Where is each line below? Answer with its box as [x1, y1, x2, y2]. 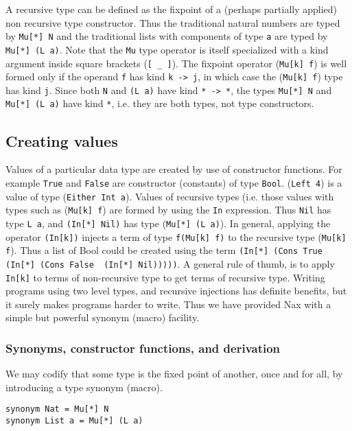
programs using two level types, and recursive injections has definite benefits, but [5, 283, 347, 298]
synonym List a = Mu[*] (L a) [5, 416, 143, 426]
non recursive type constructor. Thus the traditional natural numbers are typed [5, 15, 340, 30]
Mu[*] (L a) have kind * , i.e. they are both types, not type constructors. [5, 96, 314, 110]
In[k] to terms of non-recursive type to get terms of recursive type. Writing [5, 270, 325, 284]
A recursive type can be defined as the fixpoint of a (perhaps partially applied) [5, 2, 338, 16]
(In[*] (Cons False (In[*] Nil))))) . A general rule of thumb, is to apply [5, 256, 335, 270]
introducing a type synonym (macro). [5, 380, 163, 394]
